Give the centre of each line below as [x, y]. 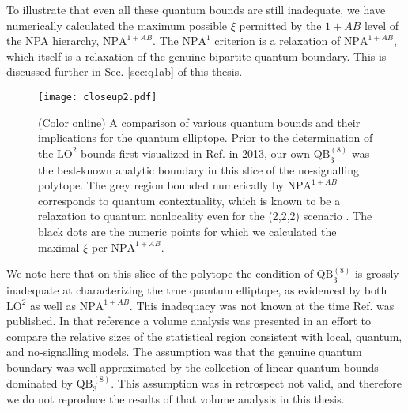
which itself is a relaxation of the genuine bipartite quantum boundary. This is [196, 56]
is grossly [377, 273]
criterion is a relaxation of [278, 41]
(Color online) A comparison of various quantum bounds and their [199, 122]
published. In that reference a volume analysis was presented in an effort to [189, 321]
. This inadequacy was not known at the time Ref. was [262, 305]
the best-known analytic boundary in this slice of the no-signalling [198, 169]
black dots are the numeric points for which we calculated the [187, 231]
